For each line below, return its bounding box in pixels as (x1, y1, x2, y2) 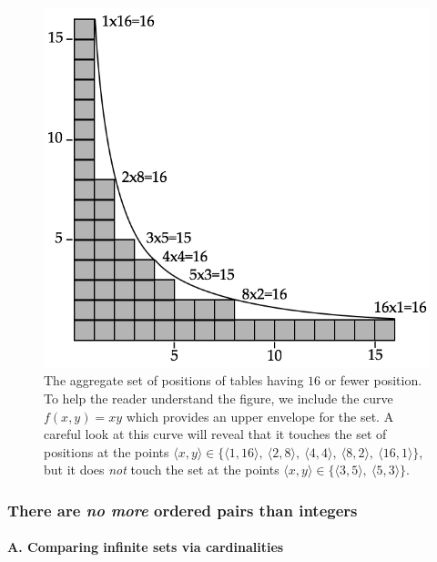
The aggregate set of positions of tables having (44, 371, 304, 390)
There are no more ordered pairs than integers (7, 498, 358, 521)
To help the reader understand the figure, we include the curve (44, 389, 393, 407)
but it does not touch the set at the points (44, 460, 279, 479)
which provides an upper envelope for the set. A (126, 406, 394, 425)
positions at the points (44, 442, 169, 461)
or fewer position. (324, 371, 422, 390)
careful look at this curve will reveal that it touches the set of (44, 424, 387, 444)
